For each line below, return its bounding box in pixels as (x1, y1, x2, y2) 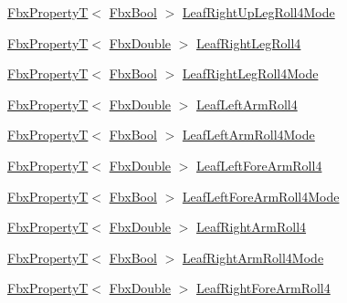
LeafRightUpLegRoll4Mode (182, 3, 335, 21)
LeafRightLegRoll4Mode (182, 64, 319, 83)
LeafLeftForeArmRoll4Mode (182, 186, 340, 205)
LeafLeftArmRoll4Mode (182, 125, 315, 144)
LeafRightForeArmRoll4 (196, 278, 331, 298)
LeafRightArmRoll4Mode (182, 247, 324, 266)
